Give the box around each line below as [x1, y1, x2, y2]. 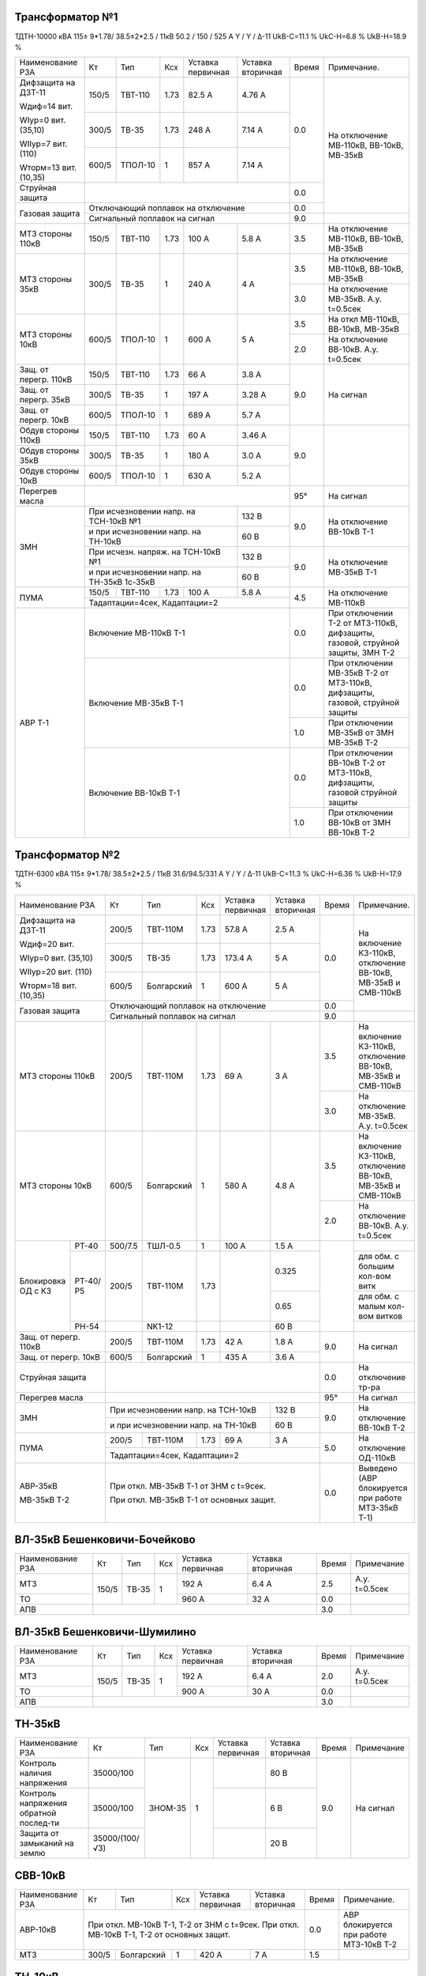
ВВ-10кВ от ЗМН [327, 817, 391, 828]
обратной [19, 1808, 57, 1819]
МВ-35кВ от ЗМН [327, 727, 394, 738]
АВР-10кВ [19, 1924, 57, 1935]
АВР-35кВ [19, 1480, 58, 1491]
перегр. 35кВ [19, 394, 71, 405]
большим [358, 1261, 394, 1272]
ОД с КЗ [19, 1285, 51, 1296]
